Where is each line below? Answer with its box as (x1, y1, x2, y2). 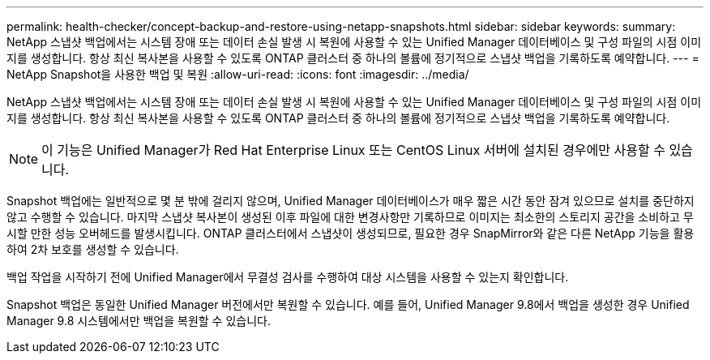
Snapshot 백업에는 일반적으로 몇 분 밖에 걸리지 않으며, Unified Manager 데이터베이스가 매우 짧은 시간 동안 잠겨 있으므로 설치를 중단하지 (6, 194, 695, 208)
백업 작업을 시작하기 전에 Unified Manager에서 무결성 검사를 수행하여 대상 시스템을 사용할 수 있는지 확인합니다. (6, 270, 569, 284)
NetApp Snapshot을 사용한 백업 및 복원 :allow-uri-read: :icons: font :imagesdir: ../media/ (6, 67, 469, 81)
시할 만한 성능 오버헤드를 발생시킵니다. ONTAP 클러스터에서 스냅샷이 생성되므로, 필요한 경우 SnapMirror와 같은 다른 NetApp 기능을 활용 (6, 226, 695, 240)
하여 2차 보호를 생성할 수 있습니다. (6, 242, 179, 256)
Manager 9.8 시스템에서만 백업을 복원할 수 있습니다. (6, 314, 271, 328)
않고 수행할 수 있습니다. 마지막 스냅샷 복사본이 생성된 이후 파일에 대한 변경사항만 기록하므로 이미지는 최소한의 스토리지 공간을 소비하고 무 (6, 210, 694, 224)
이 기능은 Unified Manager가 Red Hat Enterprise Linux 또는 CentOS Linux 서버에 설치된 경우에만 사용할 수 (41, 142, 665, 158)
